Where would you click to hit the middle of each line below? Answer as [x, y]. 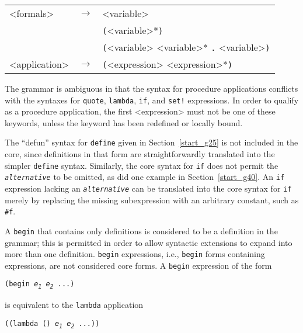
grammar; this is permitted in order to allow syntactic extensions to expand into [149, 242]
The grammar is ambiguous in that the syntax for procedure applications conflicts [151, 88]
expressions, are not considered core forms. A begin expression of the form [138, 265]
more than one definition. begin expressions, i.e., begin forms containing [135, 254]
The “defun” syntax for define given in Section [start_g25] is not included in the [151, 142]
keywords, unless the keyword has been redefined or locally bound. [124, 122]
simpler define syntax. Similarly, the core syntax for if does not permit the [142, 165]
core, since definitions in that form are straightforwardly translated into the [140, 154]
